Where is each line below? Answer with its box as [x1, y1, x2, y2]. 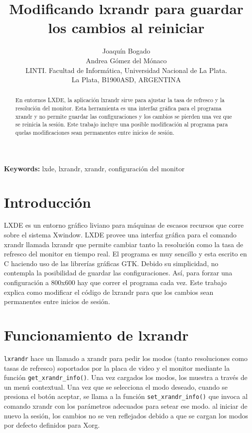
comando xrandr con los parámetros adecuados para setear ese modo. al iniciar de [4, 401, 248, 411]
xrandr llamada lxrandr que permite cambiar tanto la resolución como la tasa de [4, 239, 243, 249]
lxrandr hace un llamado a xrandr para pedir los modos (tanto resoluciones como [4, 353, 248, 363]
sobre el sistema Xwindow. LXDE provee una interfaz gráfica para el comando [4, 230, 236, 240]
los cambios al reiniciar [48, 18, 204, 37]
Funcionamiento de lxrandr [4, 325, 189, 345]
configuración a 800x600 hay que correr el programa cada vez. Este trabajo [4, 277, 227, 288]
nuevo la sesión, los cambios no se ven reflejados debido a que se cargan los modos [4, 410, 248, 420]
